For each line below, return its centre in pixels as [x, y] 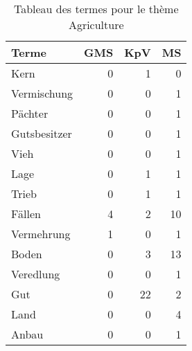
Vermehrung [41, 234]
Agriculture [96, 25]
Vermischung [42, 93]
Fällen [26, 214]
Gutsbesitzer [42, 133]
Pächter [30, 113]
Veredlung [36, 274]
